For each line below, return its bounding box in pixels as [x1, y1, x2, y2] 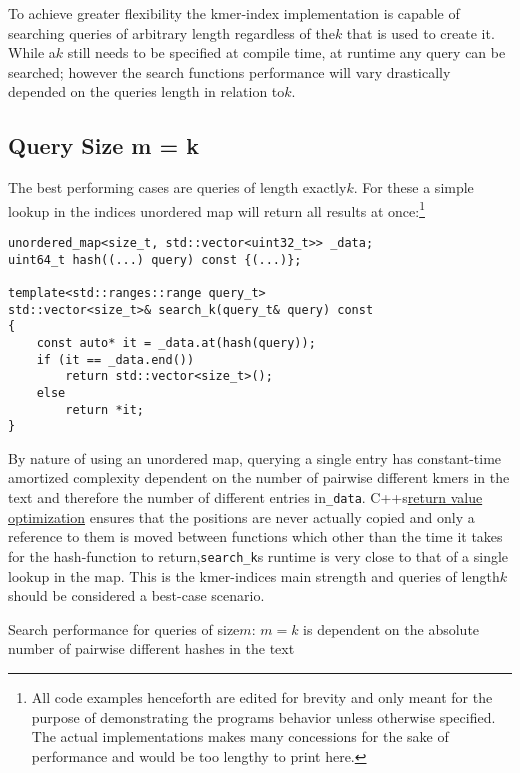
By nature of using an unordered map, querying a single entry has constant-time [8, 447, 502, 468]
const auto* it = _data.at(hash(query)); [36, 335, 316, 350]
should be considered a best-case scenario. [8, 585, 265, 606]
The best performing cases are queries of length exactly [8, 177, 347, 198]
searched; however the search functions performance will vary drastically [8, 61, 451, 82]
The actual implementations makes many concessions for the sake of [31, 726, 449, 747]
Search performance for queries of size [8, 618, 240, 639]
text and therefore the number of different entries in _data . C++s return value [8, 487, 483, 508]
